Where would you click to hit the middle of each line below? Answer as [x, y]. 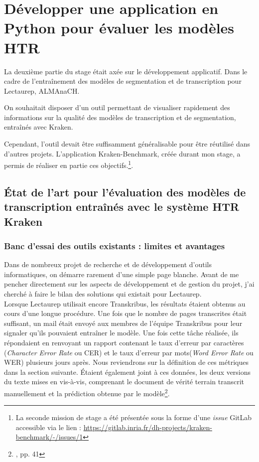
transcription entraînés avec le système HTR [122, 207]
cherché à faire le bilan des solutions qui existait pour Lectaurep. [103, 294]
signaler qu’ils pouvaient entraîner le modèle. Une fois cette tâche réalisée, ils [121, 333]
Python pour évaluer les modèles [119, 28]
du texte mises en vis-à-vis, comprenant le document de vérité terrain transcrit [124, 382]
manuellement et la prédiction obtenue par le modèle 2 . [87, 392]
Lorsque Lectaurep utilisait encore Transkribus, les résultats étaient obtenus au [125, 303]
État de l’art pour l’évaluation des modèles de [125, 192]
